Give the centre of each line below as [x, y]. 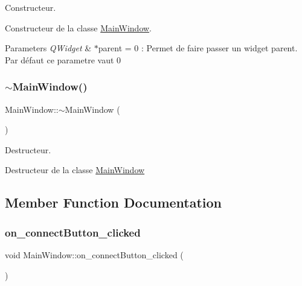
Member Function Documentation [114, 202]
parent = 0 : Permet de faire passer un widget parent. [198, 48]
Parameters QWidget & [48, 48]
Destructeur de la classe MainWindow [75, 170]
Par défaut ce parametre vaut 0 [63, 59]
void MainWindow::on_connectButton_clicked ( [94, 254]
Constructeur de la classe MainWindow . [78, 27]
